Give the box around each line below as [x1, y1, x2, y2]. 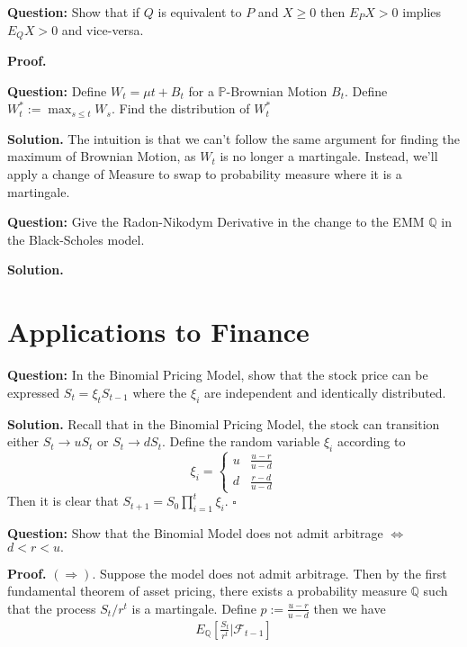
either [7, 432, 40, 451]
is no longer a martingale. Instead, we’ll [220, 147, 438, 166]
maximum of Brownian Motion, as [7, 147, 196, 166]
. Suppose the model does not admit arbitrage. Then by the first [92, 563, 447, 582]
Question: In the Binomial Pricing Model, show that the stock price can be [7, 365, 428, 384]
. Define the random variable [161, 432, 320, 451]
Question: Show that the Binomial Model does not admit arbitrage [7, 523, 383, 542]
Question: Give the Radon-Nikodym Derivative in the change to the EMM [7, 212, 425, 231]
